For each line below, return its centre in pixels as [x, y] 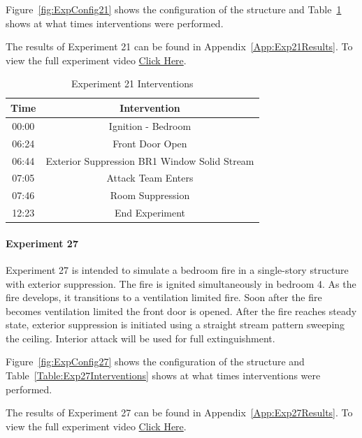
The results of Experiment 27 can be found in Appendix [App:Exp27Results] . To [179, 413]
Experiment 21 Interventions [132, 83]
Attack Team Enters [150, 178]
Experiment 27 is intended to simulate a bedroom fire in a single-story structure [177, 269]
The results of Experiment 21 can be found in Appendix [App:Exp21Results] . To [179, 46]
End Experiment [150, 213]
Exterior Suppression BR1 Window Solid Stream [150, 160]
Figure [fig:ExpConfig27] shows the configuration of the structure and [155, 362]
